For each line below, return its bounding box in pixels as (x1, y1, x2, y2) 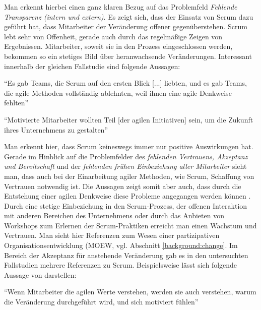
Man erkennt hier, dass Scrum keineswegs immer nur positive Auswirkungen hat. (4, 141, 253, 152)
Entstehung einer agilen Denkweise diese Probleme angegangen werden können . (4, 191, 251, 201)
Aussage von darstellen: (4, 269, 77, 280)
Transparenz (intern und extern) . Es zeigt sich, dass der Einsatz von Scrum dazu (4, 11, 253, 22)
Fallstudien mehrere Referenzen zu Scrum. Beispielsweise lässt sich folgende (4, 260, 237, 270)
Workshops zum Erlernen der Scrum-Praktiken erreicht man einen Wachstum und (4, 220, 257, 230)
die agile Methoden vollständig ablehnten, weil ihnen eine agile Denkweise (4, 87, 232, 98)
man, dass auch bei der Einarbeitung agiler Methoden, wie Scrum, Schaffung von (4, 170, 254, 181)
